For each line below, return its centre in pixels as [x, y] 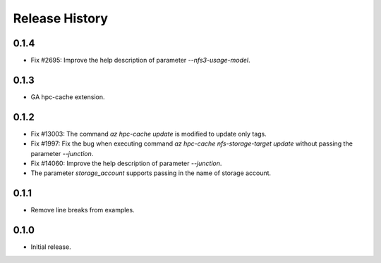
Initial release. [51, 247]
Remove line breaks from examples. [83, 210]
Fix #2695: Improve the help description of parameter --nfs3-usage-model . [140, 60]
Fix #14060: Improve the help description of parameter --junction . [126, 163]
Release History [61, 18]
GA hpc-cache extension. [68, 97]
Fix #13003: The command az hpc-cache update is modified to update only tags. [149, 134]
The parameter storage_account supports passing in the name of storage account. [151, 173]
